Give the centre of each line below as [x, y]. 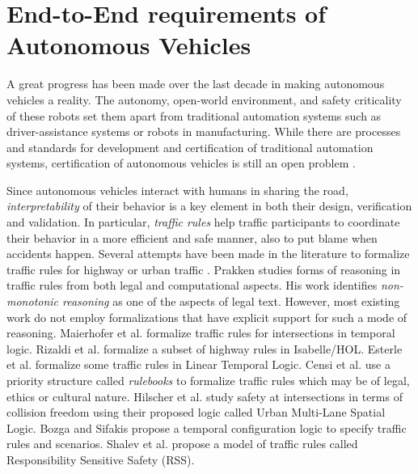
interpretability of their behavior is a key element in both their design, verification [209, 206]
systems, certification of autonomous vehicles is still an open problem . [181, 163]
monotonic [33, 301]
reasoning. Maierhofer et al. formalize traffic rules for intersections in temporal [201, 333]
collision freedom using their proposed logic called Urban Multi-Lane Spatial [196, 412]
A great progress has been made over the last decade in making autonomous [196, 84]
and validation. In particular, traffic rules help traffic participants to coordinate [203, 222]
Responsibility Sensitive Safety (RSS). [101, 459]
